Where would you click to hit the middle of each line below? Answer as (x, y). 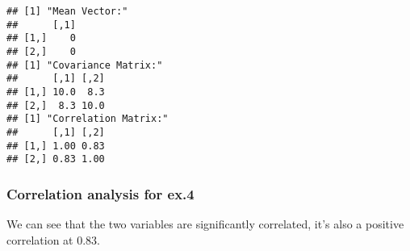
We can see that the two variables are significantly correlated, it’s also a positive (205, 224)
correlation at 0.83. (53, 239)
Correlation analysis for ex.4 (100, 193)
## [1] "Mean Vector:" (67, 11)
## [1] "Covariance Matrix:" (85, 65)
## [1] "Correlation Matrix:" (88, 119)
